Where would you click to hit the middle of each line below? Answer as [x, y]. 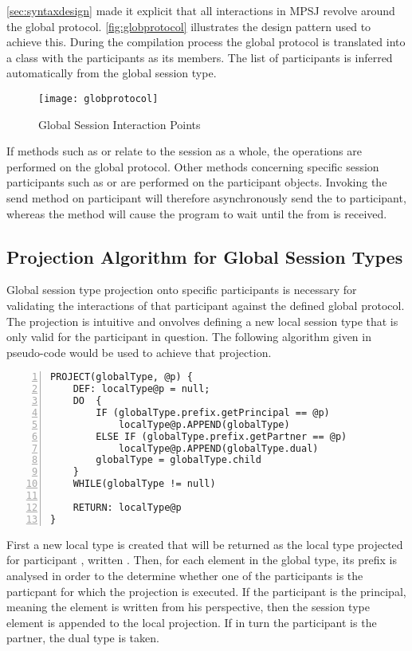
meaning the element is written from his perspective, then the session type [188, 607]
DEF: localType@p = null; [141, 389]
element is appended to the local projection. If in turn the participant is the [192, 622]
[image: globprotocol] [98, 98]
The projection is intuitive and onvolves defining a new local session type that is [202, 321]
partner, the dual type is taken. [83, 638]
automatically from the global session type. [112, 73]
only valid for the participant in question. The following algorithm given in [189, 337]
